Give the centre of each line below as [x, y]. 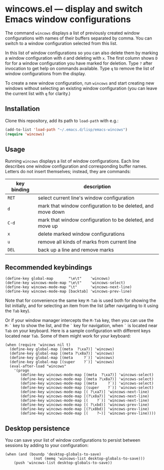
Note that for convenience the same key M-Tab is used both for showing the [81, 301]
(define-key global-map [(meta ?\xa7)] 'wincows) [62, 349]
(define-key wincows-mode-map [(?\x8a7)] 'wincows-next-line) [85, 396]
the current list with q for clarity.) [38, 93]
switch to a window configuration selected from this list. [61, 43]
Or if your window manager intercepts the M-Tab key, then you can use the [79, 320]
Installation [22, 109]
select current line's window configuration [86, 198]
